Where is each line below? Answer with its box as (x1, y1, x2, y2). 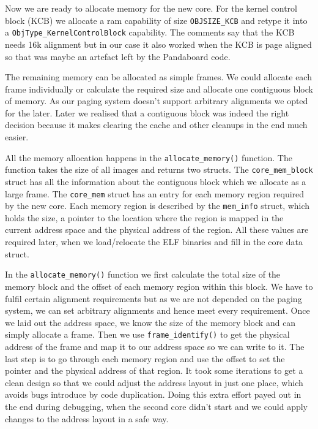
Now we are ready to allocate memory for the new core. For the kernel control (5, 2, 298, 14)
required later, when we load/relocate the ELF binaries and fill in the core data (5, 235, 303, 248)
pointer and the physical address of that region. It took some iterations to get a (5, 364, 303, 377)
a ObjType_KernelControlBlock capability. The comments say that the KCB (5, 26, 295, 39)
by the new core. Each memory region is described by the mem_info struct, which (5, 199, 310, 212)
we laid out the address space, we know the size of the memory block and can (5, 316, 296, 328)
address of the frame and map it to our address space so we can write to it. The (5, 340, 305, 352)
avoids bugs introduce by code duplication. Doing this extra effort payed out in (5, 388, 301, 401)
